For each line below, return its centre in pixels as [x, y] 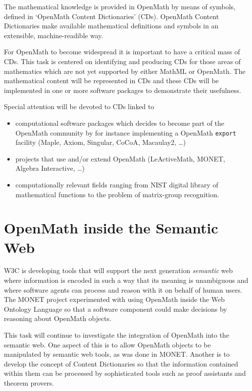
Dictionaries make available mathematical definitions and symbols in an [111, 26]
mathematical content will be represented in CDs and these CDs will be [111, 80]
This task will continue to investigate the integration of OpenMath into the [117, 335]
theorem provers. [29, 383]
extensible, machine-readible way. [54, 35]
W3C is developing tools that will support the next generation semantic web [118, 270]
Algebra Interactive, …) [50, 168]
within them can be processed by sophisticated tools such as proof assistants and [125, 373]
